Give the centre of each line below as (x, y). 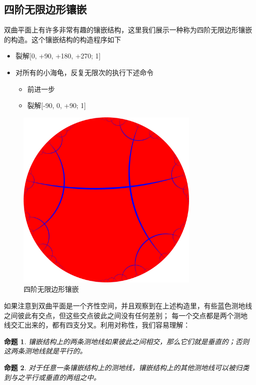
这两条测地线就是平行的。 (45, 351)
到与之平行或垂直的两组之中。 (52, 377)
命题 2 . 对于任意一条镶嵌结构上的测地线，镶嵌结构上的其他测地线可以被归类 (127, 367)
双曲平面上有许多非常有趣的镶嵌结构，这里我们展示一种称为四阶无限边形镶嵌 (128, 30)
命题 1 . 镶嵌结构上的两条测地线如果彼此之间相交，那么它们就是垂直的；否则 (127, 341)
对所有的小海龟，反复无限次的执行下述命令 (84, 72)
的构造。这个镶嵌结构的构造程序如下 (63, 39)
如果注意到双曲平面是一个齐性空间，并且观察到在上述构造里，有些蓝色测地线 (128, 305)
